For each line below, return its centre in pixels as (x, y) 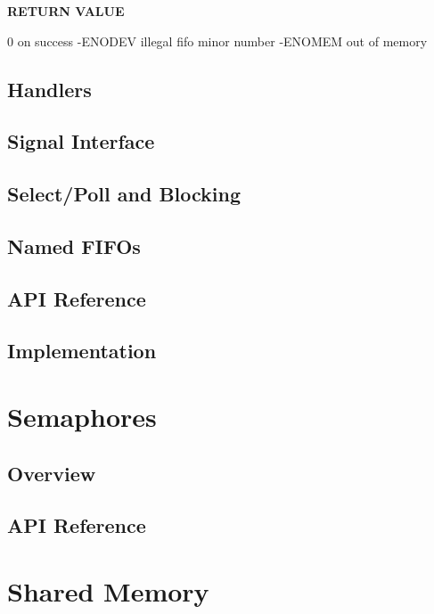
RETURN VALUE (66, 11)
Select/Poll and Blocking (124, 194)
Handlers (49, 89)
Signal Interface (81, 141)
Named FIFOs (74, 246)
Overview (52, 473)
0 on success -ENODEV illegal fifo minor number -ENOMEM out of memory (217, 41)
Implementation (82, 351)
